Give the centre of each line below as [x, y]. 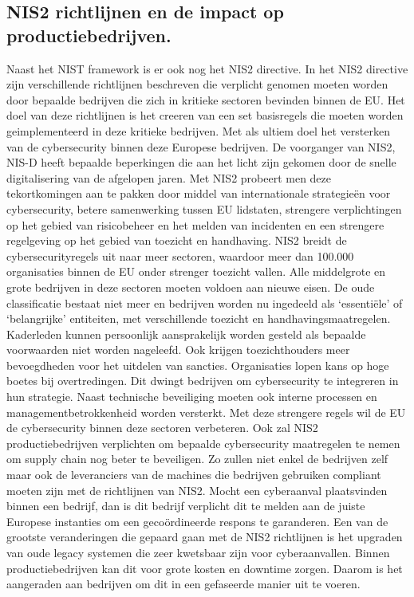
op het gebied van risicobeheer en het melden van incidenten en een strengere [195, 224]
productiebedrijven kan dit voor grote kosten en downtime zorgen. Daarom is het [205, 568]
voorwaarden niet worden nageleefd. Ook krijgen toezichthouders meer [178, 350]
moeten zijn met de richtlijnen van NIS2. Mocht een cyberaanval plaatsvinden [197, 490]
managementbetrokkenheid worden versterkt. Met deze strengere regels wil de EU [206, 412]
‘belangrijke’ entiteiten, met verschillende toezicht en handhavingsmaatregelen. [199, 318]
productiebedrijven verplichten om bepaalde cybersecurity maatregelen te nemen [203, 443]
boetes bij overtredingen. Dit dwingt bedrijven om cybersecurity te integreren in [203, 381]
